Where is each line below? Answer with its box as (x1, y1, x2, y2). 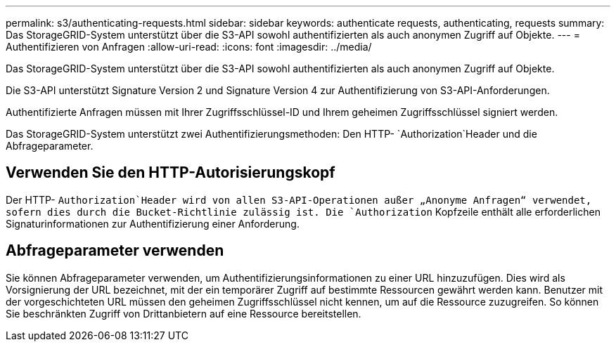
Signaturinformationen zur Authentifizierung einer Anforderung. (6, 217, 300, 230)
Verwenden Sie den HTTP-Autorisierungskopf (6, 164, 335, 182)
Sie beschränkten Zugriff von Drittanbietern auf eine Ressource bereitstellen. (6, 307, 361, 320)
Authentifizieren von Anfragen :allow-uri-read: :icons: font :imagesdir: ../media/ (6, 41, 372, 53)
